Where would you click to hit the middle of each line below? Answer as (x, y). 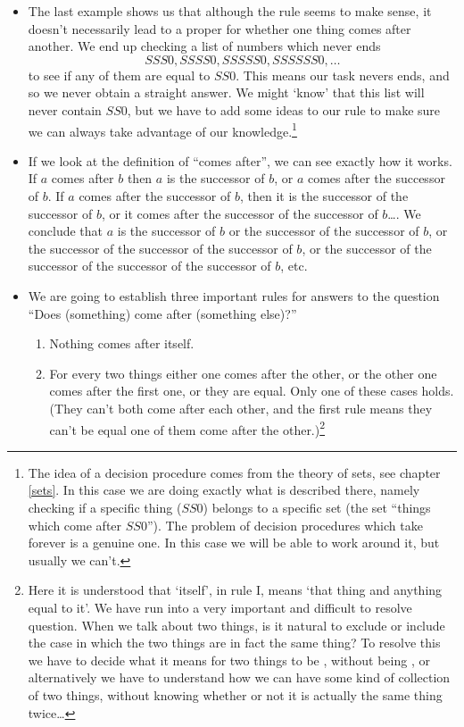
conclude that (66, 231)
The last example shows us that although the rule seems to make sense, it (230, 11)
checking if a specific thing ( (105, 507)
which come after (75, 525)
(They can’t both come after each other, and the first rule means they (241, 408)
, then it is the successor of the (324, 196)
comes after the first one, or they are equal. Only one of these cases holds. (252, 391)
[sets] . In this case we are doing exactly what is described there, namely (224, 490)
